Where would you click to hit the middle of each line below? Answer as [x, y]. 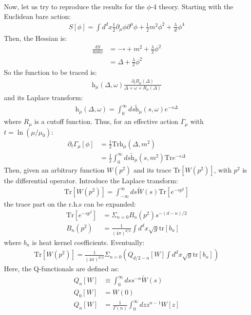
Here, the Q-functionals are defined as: [61, 269]
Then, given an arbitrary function [54, 169]
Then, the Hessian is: [35, 38]
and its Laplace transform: [43, 97]
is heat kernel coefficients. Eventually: [88, 242]
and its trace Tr [157, 169]
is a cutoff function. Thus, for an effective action [106, 121]
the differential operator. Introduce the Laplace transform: [91, 180]
